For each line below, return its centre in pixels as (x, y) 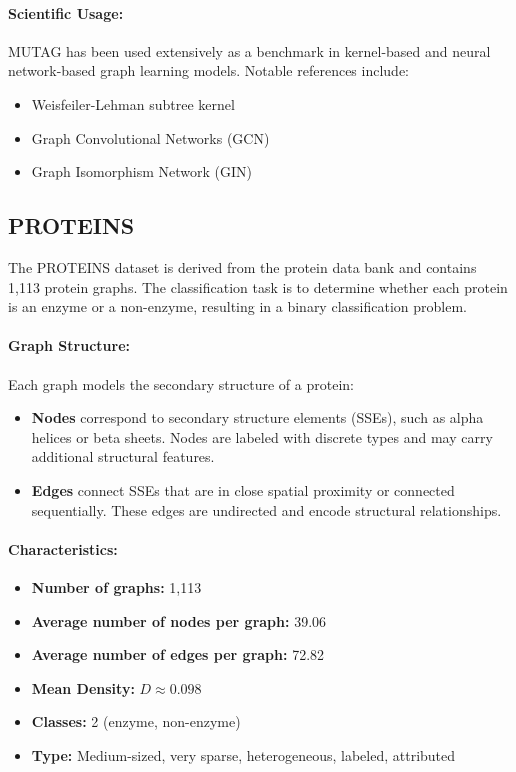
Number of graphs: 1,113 (116, 586)
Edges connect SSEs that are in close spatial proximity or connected (243, 489)
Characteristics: (63, 548)
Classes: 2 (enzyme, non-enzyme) (136, 721)
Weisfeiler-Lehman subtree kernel (133, 103)
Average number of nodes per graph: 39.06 (179, 620)
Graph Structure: (69, 345)
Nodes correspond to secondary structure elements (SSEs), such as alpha (257, 417)
